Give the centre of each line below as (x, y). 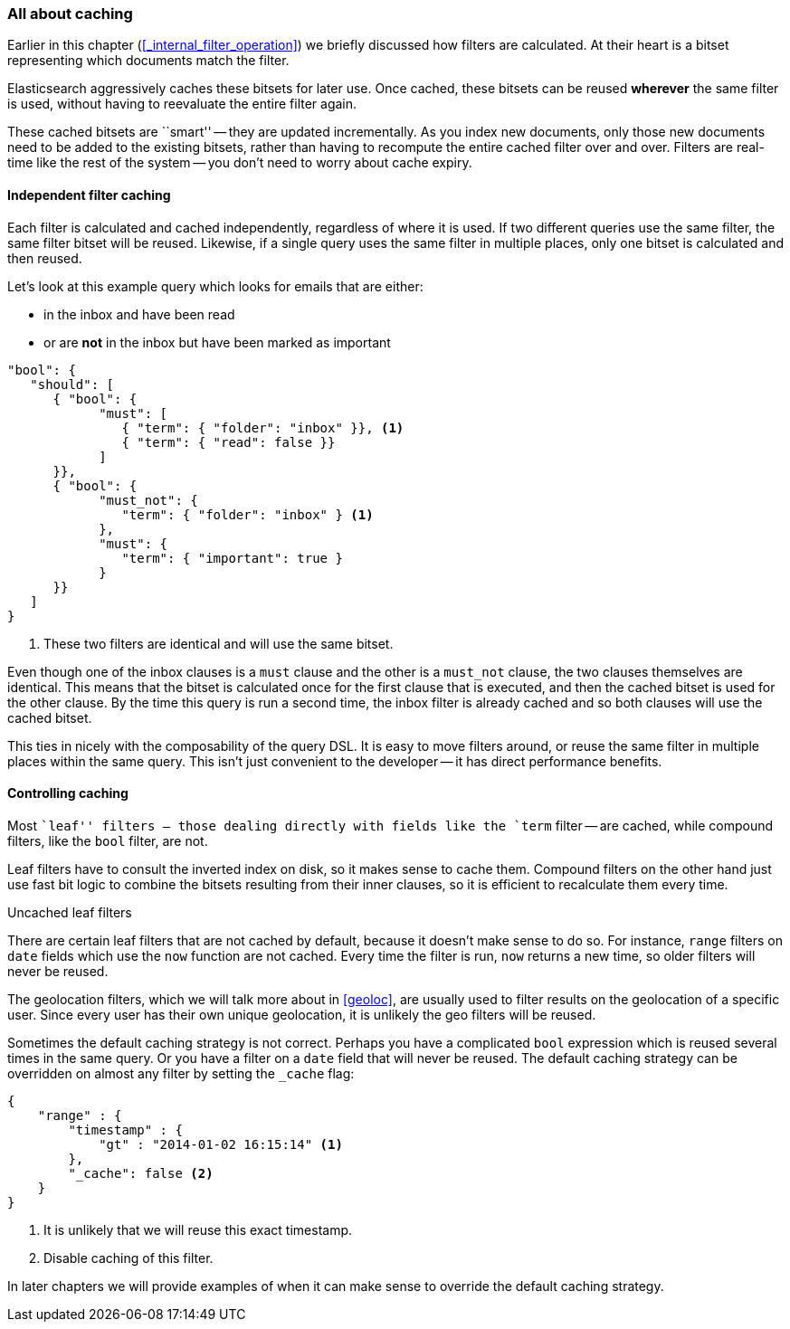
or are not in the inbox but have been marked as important (217, 342)
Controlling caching (68, 793)
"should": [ (72, 384)
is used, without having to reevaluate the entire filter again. (182, 104)
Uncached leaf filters (70, 912)
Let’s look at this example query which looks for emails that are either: (215, 286)
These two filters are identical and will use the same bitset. (219, 643)
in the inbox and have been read (139, 314)
